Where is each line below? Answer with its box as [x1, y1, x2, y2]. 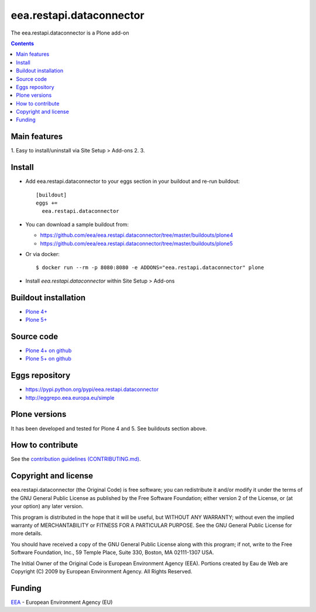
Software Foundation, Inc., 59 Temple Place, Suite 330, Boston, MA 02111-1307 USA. [11, 549, 214, 556]
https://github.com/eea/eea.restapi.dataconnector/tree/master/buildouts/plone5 [40, 240, 233, 247]
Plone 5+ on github [25, 355, 71, 362]
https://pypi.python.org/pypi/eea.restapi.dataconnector [25, 386, 159, 393]
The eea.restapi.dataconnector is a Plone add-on [11, 29, 129, 36]
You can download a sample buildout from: [25, 220, 129, 228]
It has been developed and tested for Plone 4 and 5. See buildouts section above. [11, 425, 207, 432]
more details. [11, 530, 43, 537]
